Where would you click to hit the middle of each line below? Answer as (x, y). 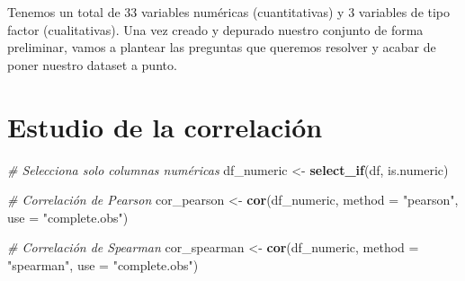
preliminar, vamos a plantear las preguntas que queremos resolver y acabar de (222, 47)
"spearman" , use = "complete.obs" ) (103, 264)
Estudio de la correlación (165, 126)
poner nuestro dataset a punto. (92, 64)
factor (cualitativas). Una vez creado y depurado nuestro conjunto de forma (215, 29)
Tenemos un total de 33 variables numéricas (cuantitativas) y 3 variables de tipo (229, 12)
